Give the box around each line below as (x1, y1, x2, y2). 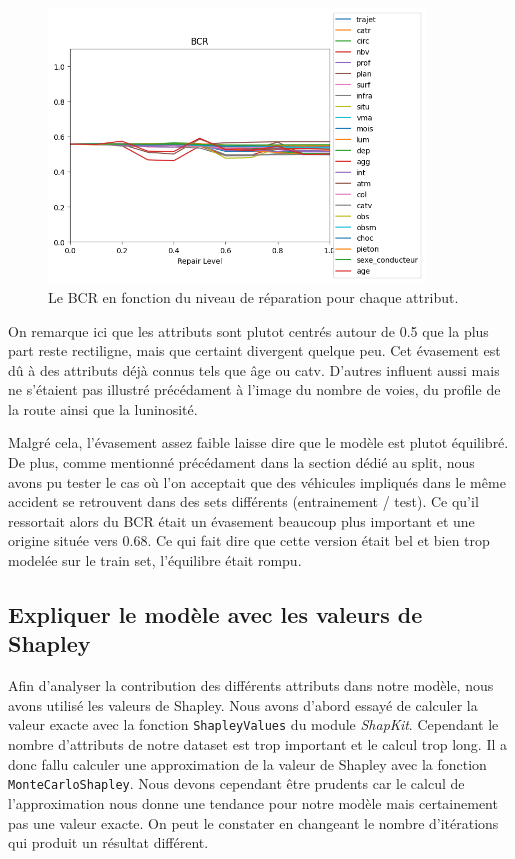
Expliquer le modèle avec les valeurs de (8, 599, 423, 630)
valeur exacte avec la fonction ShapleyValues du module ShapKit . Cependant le (8, 714, 499, 735)
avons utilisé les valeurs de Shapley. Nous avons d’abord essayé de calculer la (8, 694, 478, 715)
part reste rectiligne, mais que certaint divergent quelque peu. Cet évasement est (8, 340, 501, 361)
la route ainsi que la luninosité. (8, 398, 198, 419)
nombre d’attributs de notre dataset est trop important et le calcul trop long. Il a (8, 734, 508, 755)
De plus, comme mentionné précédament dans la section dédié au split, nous (8, 452, 475, 473)
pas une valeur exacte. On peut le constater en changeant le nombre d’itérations (8, 812, 499, 833)
